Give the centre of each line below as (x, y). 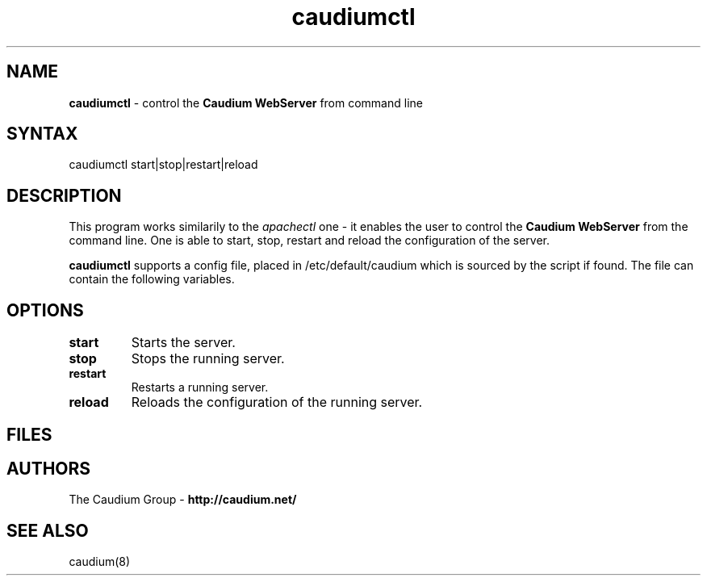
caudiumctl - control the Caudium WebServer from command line (246, 103)
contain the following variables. (152, 279)
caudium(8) (100, 562)
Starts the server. (183, 343)
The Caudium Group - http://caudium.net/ (183, 500)
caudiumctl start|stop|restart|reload (163, 165)
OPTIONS (45, 310)
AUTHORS (49, 468)
